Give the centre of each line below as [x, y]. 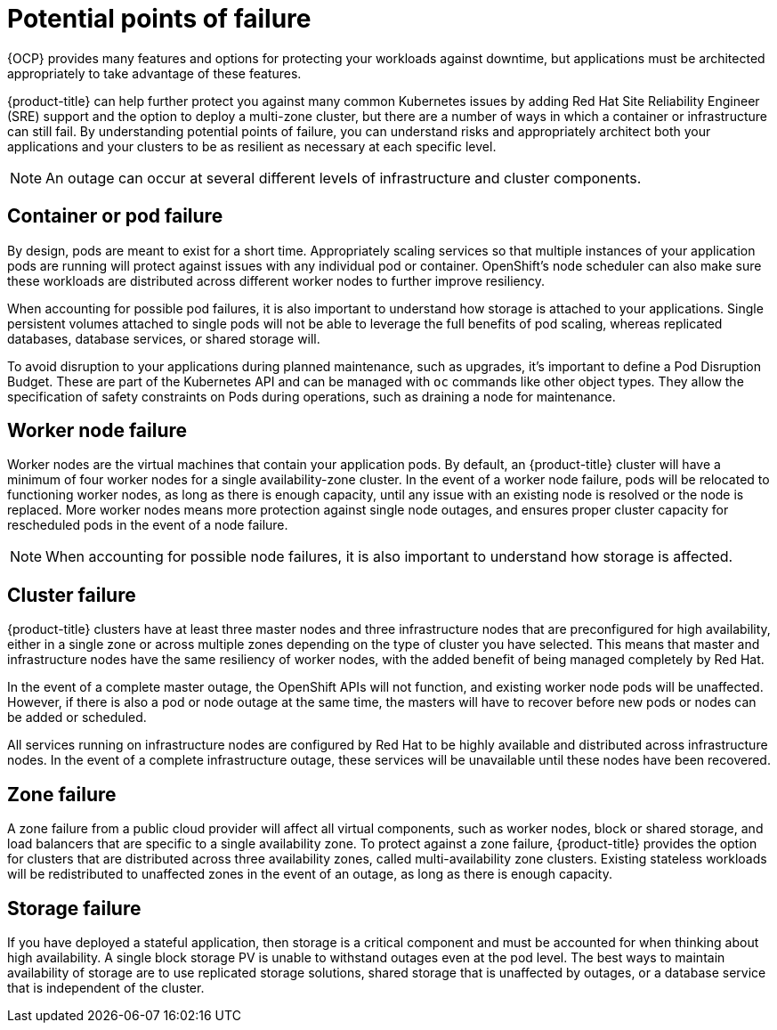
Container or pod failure [115, 216]
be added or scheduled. [77, 718]
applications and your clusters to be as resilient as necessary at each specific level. [252, 146]
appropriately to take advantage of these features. [154, 73]
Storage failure [74, 908]
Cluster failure [72, 595]
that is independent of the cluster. [106, 987]
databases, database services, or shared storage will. [164, 338]
